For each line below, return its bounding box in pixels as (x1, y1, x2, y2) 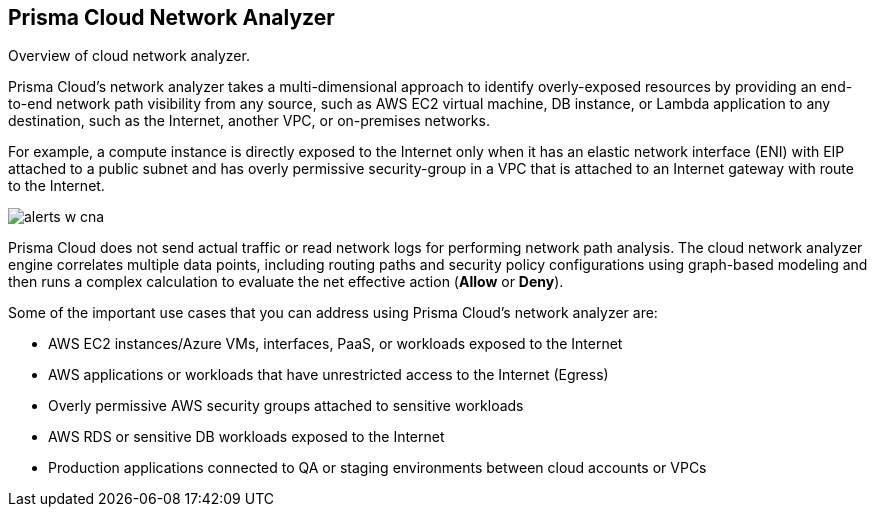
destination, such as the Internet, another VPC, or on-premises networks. (8, 112, 490, 130)
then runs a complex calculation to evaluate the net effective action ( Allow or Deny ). (8, 273, 564, 291)
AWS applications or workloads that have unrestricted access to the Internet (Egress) (48, 366, 609, 384)
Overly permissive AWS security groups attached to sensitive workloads (48, 397, 524, 415)
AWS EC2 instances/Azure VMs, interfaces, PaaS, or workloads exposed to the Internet (48, 335, 623, 353)
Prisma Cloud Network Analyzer (8, 5, 335, 30)
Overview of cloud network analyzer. (8, 47, 250, 65)
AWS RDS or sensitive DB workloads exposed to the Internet (48, 428, 445, 446)
